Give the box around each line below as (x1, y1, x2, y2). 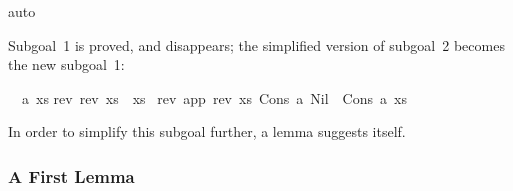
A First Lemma (8, 163, 135, 188)
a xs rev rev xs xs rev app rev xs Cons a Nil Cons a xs (21, 87, 407, 108)
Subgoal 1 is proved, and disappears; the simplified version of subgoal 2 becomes (8, 34, 505, 55)
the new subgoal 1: (8, 54, 125, 75)
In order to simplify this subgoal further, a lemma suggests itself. (8, 121, 406, 142)
